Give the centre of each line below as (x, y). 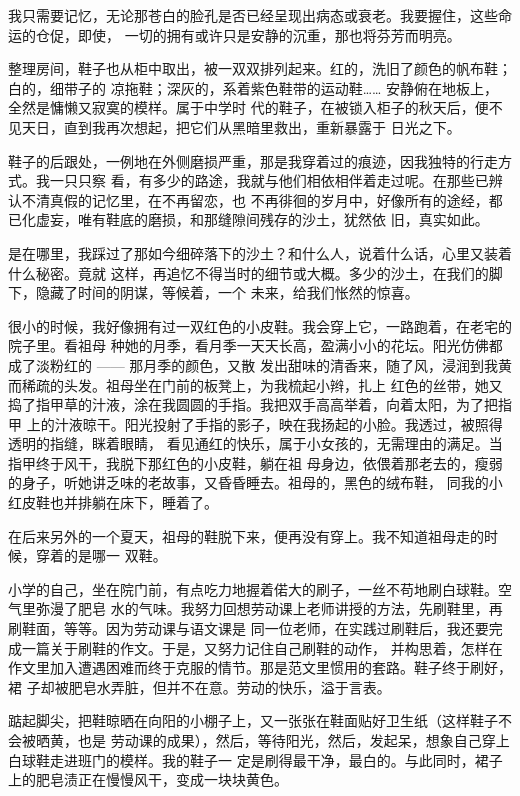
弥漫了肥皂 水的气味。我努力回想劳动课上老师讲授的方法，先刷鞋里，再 (269, 608)
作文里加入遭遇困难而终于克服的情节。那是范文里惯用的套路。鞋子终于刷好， (260, 667)
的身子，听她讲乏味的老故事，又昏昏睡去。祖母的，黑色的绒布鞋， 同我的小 (255, 482)
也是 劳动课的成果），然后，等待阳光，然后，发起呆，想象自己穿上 (293, 740)
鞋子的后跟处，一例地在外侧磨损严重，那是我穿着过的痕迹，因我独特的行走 (253, 160)
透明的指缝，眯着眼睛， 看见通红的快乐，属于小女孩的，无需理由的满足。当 (255, 443)
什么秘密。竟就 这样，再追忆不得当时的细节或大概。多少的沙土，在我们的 (248, 272)
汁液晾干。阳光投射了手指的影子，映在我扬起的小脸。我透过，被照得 (278, 423)
